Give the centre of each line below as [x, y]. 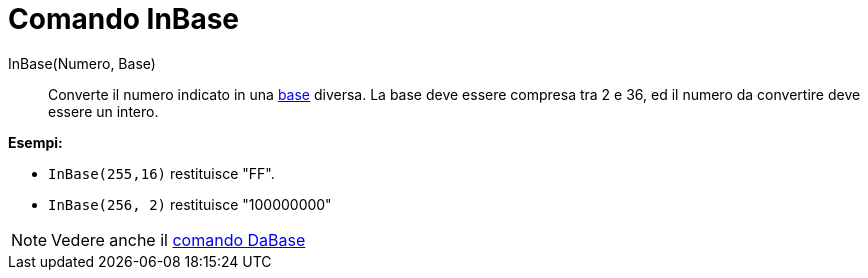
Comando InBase [124, 19]
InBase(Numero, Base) [82, 63]
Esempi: [35, 142]
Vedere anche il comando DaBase [178, 239]
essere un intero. [103, 111]
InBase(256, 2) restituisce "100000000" [190, 204]
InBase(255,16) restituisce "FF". [161, 173]
